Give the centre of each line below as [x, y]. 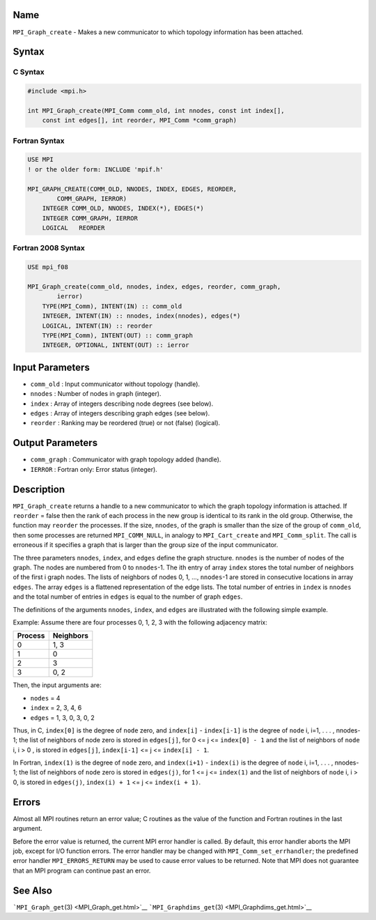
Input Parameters [51, 367]
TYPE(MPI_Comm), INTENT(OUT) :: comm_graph [117, 336]
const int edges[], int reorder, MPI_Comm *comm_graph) [140, 121]
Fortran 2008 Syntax [49, 248]
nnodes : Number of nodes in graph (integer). [96, 394]
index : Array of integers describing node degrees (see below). [122, 404]
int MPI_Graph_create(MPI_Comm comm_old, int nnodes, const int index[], [156, 110]
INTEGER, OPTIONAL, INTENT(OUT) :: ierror [116, 345]
